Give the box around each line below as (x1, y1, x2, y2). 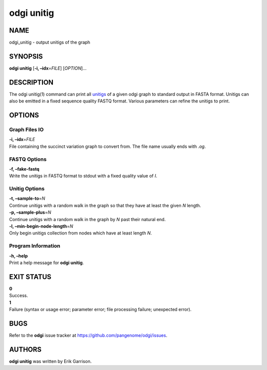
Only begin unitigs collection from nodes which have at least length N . (9, 230, 152, 236)
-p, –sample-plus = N (9, 209, 51, 215)
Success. (9, 292, 28, 299)
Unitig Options (9, 185, 44, 192)
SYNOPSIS (9, 52, 43, 60)
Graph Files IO (9, 126, 44, 133)
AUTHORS (9, 345, 42, 354)
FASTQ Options (9, 156, 47, 163)
